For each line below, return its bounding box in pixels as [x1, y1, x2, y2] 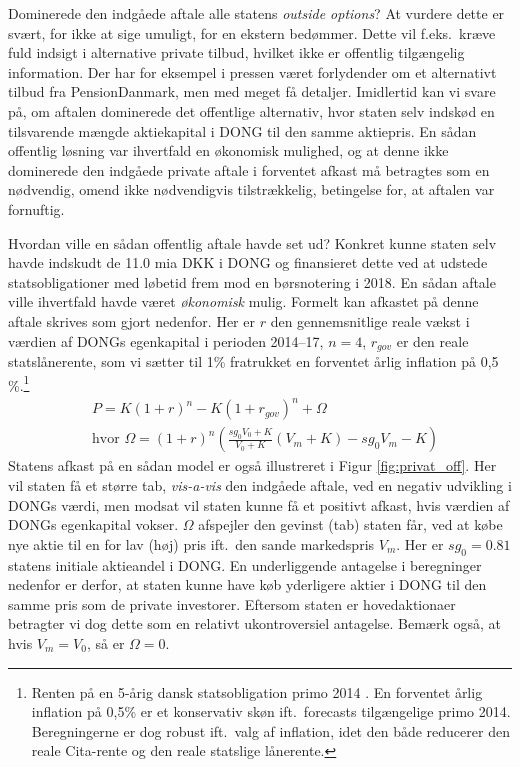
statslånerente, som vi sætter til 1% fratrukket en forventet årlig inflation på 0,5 [8, 350, 499, 371]
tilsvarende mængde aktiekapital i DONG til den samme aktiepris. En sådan [8, 120, 477, 141]
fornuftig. [8, 198, 65, 219]
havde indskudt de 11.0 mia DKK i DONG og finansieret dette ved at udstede [8, 252, 488, 273]
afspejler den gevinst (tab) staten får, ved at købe [198, 514, 503, 535]
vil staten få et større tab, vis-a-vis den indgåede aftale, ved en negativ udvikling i [8, 474, 512, 495]
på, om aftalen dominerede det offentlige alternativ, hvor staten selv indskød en [8, 100, 495, 121]
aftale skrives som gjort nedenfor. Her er [8, 310, 255, 331]
